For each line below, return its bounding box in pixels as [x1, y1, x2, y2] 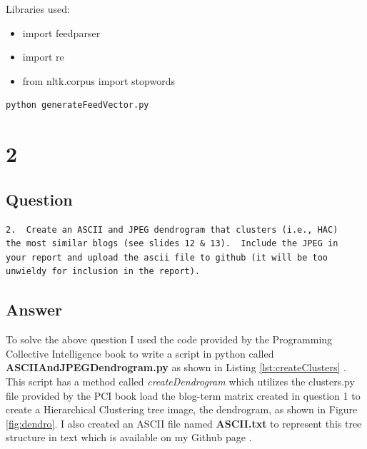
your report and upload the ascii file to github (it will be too [6, 252, 328, 263]
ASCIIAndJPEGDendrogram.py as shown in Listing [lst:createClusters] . [6, 360, 346, 375]
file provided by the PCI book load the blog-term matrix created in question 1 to [6, 388, 361, 403]
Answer [6, 298, 63, 321]
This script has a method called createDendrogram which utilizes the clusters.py [6, 373, 355, 388]
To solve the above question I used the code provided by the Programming [6, 332, 333, 347]
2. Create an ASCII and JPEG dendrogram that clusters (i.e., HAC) [6, 224, 338, 235]
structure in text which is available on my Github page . [6, 430, 252, 445]
